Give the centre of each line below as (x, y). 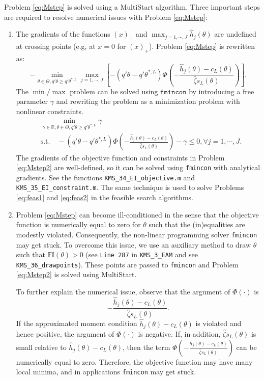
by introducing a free (222, 91)
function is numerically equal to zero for (78, 224)
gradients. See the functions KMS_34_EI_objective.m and (106, 177)
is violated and (218, 323)
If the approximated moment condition (77, 323)
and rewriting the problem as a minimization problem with (148, 101)
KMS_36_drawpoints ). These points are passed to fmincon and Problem (127, 264)
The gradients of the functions (63, 34)
